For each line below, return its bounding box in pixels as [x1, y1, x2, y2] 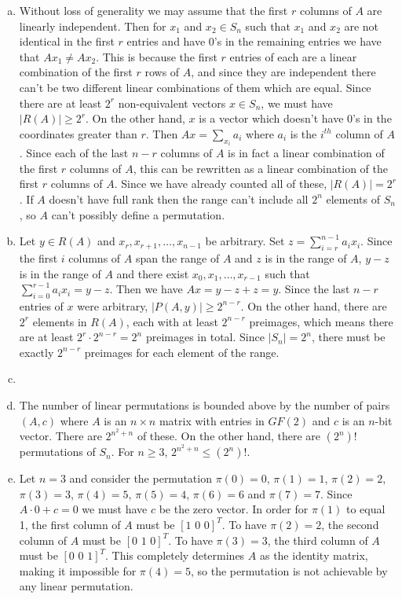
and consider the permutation [69, 470, 212, 487]
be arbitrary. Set [205, 233, 285, 249]
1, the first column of [19, 516, 121, 532]
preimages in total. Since [145, 329, 265, 345]
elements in [32, 313, 87, 329]
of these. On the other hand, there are [137, 428, 321, 444]
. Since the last [278, 281, 350, 297]
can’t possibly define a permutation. [51, 206, 225, 222]
